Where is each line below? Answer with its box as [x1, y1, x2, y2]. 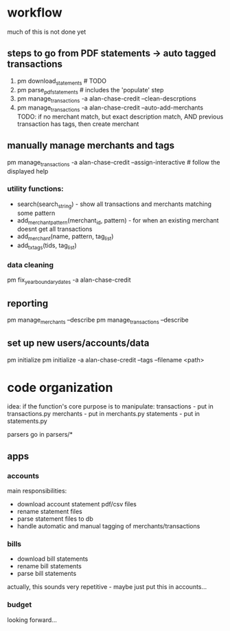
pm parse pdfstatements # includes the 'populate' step [16, 85, 164, 96]
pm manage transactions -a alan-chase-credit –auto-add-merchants [16, 103, 204, 113]
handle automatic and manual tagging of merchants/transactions [16, 522, 200, 530]
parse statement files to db [16, 515, 94, 523]
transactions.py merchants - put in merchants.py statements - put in [7, 410, 200, 418]
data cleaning [7, 260, 54, 269]
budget [7, 600, 32, 610]
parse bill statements [16, 570, 77, 578]
